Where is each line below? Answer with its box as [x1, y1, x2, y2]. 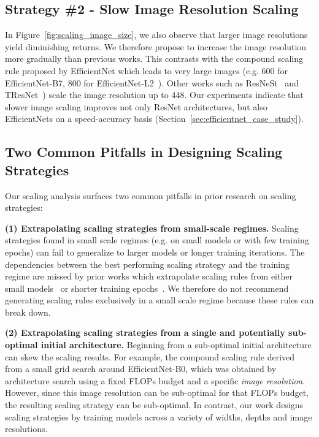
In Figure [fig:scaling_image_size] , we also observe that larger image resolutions [5, 28, 308, 41]
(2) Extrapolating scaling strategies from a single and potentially [5, 326, 285, 339]
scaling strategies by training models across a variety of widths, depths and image [5, 410, 312, 423]
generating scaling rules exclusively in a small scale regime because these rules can [5, 294, 314, 306]
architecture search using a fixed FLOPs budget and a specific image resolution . [5, 374, 306, 387]
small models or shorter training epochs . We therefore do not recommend [5, 281, 289, 294]
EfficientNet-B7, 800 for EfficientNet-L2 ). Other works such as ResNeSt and [5, 76, 299, 89]
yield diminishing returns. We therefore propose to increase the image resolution [5, 40, 307, 53]
